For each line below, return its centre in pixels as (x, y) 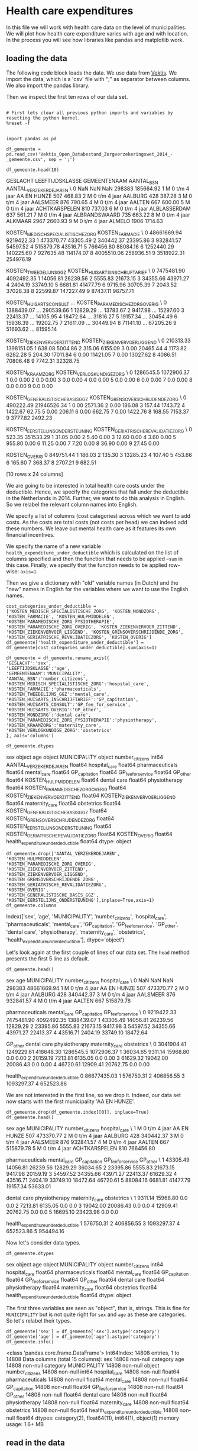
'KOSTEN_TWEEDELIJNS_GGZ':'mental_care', (58, 694)
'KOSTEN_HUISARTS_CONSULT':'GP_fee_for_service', (69, 704)
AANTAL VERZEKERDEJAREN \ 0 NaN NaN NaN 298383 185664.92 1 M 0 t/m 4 (98, 189)
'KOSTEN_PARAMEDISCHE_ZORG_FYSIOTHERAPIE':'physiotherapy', (82, 720)
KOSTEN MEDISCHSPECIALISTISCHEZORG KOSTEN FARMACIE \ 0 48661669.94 (94, 233)
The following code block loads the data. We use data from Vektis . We (92, 73)
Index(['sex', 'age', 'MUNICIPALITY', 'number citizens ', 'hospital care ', (87, 917)
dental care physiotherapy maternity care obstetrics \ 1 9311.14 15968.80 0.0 (97, 1199)
